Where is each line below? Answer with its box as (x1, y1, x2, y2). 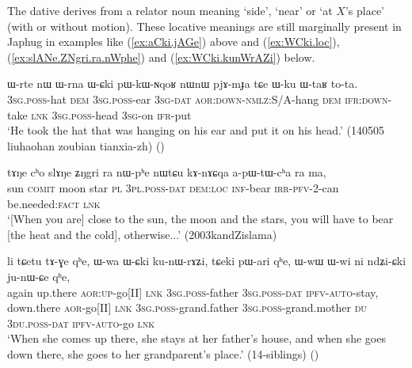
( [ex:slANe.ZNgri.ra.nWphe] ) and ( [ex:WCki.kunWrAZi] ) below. (7, 48, 315, 65)
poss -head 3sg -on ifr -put (71, 106, 192, 123)
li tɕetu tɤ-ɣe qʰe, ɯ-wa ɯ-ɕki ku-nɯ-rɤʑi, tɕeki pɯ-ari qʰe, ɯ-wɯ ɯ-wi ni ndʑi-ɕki (7, 252, 406, 269)
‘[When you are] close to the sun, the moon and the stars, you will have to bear (7, 211, 394, 227)
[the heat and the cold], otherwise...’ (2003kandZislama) (7, 226, 277, 242)
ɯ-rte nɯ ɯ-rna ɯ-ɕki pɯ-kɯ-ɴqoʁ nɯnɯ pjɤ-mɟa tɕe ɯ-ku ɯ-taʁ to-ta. (7, 75, 358, 92)
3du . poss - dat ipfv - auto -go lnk (7, 314, 155, 331)
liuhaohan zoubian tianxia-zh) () (7, 137, 165, 154)
